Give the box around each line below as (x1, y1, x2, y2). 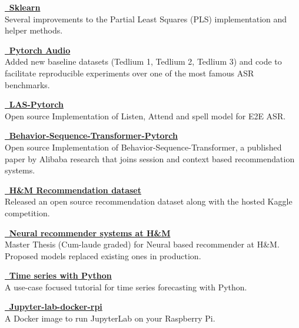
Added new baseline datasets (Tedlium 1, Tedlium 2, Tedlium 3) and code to (5, 55, 282, 68)
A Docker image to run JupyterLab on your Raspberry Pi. (5, 312, 215, 324)
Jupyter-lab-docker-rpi (9, 300, 102, 313)
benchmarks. (5, 78, 50, 91)
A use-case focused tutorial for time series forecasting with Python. (5, 280, 247, 293)
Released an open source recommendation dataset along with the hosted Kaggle (5, 195, 293, 207)
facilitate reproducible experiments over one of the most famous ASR (5, 66, 254, 79)
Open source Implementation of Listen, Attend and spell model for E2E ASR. (5, 109, 286, 122)
